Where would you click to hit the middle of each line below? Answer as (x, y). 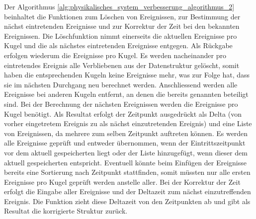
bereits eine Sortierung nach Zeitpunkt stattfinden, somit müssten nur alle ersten (127, 172)
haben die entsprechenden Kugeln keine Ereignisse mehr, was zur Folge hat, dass (127, 75)
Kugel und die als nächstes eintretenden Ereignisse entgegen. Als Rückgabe (118, 45)
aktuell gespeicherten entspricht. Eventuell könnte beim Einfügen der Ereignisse (125, 162)
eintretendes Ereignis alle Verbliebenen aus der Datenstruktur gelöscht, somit (122, 65)
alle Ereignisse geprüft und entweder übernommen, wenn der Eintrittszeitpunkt (125, 143)
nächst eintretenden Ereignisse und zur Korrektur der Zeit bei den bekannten (122, 26)
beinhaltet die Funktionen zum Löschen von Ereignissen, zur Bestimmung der (122, 16)
